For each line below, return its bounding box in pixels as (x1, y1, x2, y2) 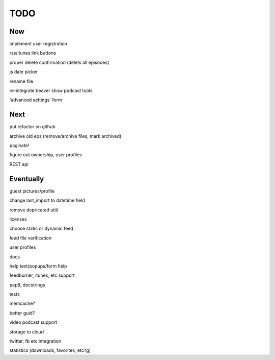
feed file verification (9, 235, 52, 241)
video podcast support (9, 319, 58, 325)
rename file (9, 78, 33, 84)
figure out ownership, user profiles (9, 152, 82, 158)
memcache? (9, 300, 36, 306)
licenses (9, 216, 28, 222)
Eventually (9, 174, 44, 183)
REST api (9, 161, 29, 167)
